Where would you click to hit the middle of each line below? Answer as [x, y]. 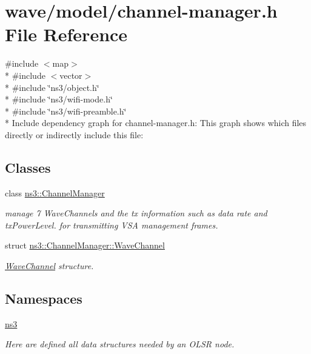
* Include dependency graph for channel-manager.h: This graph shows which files [156, 123]
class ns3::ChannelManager [55, 192]
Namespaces [44, 299]
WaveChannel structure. [49, 266]
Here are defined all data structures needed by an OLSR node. [120, 344]
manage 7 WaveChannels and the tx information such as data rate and [136, 213]
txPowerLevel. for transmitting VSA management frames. [112, 225]
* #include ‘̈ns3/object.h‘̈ [52, 87]
